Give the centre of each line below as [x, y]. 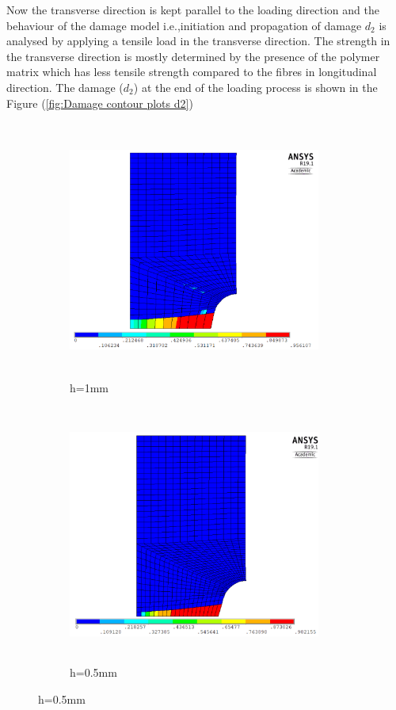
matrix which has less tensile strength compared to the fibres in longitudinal [192, 72]
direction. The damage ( [65, 87]
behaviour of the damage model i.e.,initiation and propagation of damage [184, 25]
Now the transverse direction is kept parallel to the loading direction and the [193, 10]
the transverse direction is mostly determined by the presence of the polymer [193, 56]
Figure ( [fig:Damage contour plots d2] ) [100, 103]
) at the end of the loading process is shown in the [255, 87]
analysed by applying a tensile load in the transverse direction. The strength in [198, 41]
